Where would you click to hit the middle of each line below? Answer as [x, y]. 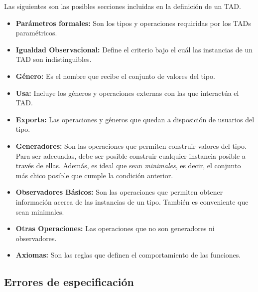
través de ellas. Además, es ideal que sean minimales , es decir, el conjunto [128, 165]
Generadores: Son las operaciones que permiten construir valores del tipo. [131, 146]
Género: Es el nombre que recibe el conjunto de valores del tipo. [115, 76]
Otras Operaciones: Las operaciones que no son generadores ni [115, 228]
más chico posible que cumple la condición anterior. [94, 175]
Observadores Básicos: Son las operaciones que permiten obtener [119, 192]
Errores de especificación [69, 282]
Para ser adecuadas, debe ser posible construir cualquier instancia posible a [130, 155]
